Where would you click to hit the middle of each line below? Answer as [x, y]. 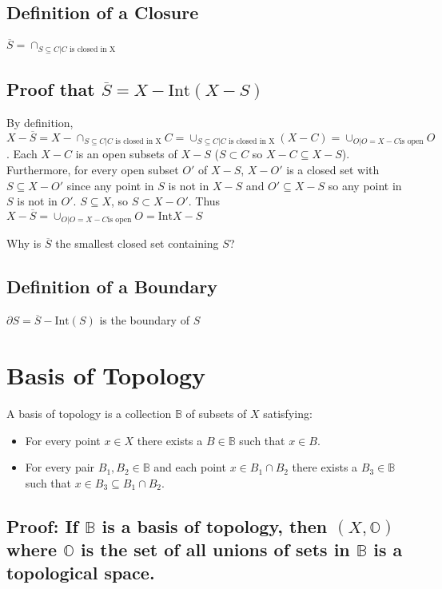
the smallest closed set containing [137, 243]
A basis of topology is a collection [89, 413]
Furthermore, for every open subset [93, 169]
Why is [24, 243]
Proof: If [42, 525]
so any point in [365, 185]
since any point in [110, 185]
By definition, [40, 123]
